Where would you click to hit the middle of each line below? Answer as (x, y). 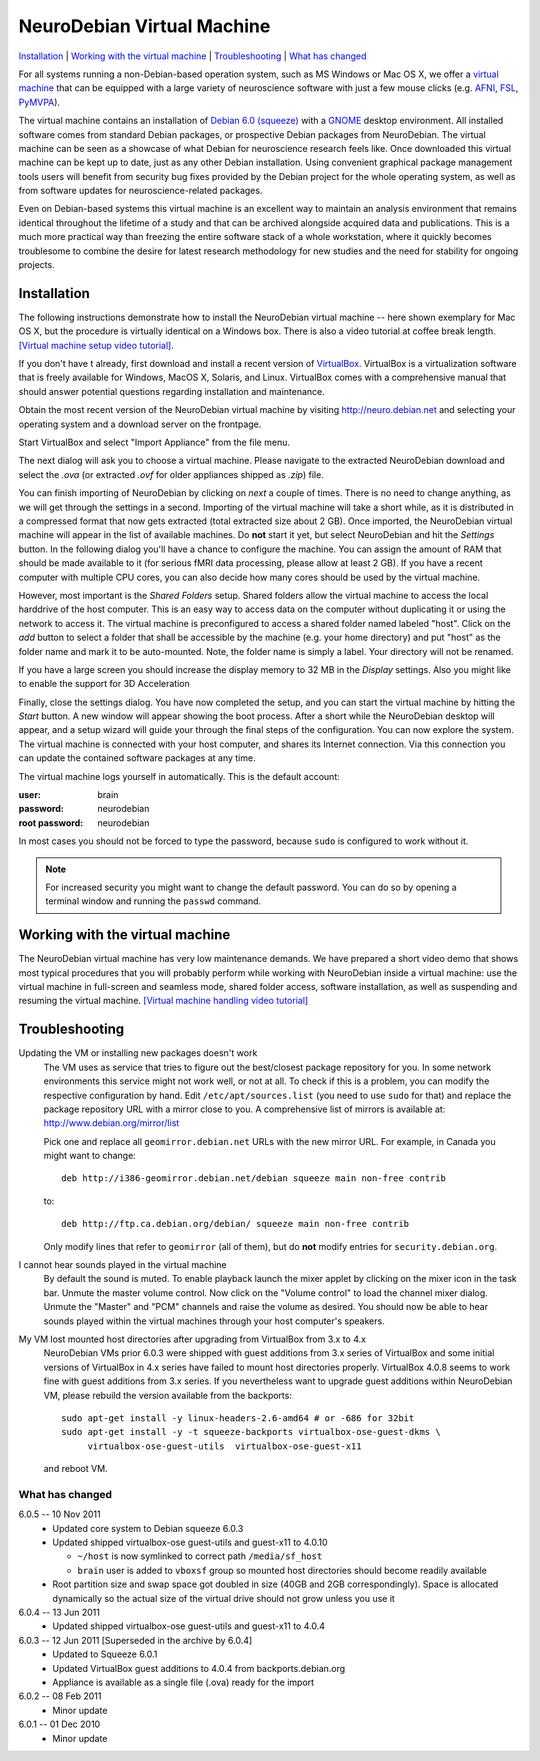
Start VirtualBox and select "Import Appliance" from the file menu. (154, 442)
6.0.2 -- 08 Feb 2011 (60, 1696)
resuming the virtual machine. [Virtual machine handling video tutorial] (163, 1001)
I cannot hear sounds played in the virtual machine (122, 1265)
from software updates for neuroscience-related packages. (140, 191)
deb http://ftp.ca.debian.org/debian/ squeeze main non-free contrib (235, 1224)
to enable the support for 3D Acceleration (104, 684)
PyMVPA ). (39, 102)
